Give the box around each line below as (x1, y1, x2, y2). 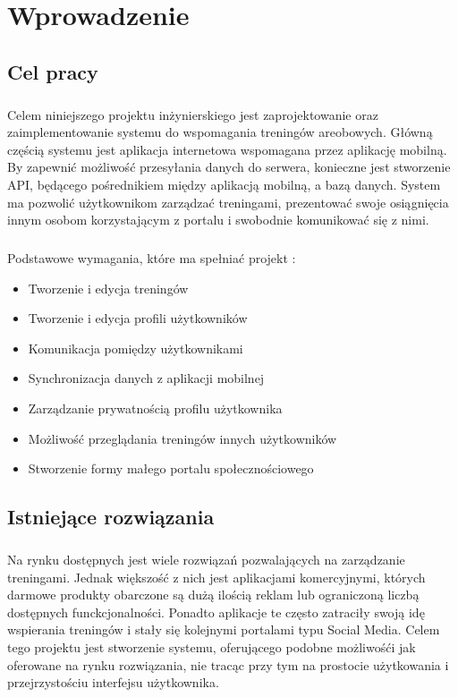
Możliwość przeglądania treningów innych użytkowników (28, 429, 337, 447)
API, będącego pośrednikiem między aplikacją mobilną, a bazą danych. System (7, 174, 441, 193)
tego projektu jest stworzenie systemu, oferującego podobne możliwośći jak (7, 637, 416, 656)
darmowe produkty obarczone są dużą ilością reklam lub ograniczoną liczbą (7, 585, 420, 604)
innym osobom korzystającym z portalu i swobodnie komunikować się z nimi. (7, 210, 429, 229)
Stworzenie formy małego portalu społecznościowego (28, 459, 314, 478)
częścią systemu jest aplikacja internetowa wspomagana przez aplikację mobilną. (7, 140, 447, 158)
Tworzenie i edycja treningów (28, 278, 189, 297)
